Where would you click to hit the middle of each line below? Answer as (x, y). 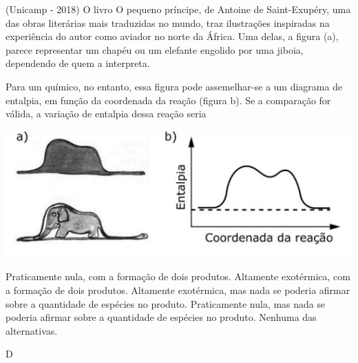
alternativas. (32, 330)
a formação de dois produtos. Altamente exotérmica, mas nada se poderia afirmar (178, 290)
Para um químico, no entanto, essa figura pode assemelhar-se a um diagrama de (174, 86)
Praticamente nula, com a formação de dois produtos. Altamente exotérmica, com (178, 276)
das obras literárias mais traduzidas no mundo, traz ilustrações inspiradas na (168, 22)
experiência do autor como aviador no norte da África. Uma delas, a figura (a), (172, 36)
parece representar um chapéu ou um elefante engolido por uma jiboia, (155, 49)
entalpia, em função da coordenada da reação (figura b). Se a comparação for (168, 100)
